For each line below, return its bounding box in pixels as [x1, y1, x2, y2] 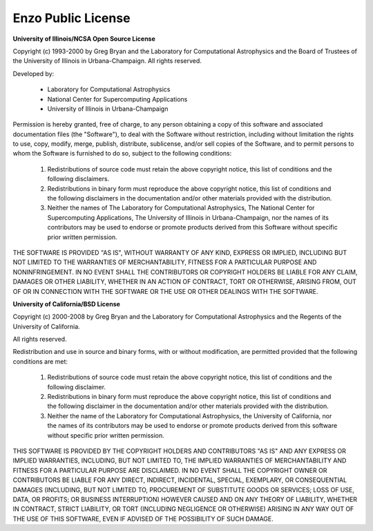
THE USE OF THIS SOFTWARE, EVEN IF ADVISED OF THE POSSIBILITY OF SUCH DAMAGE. [12, 514, 274, 523]
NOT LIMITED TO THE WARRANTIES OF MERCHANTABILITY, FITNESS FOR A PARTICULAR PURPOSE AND [12, 258, 317, 266]
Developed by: [12, 69, 55, 77]
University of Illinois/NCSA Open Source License [12, 35, 155, 43]
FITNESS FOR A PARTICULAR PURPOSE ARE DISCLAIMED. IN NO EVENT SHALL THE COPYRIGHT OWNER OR [12, 466, 327, 474]
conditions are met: [12, 357, 68, 366]
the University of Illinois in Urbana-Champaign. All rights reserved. [12, 57, 202, 65]
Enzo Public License [12, 10, 131, 26]
